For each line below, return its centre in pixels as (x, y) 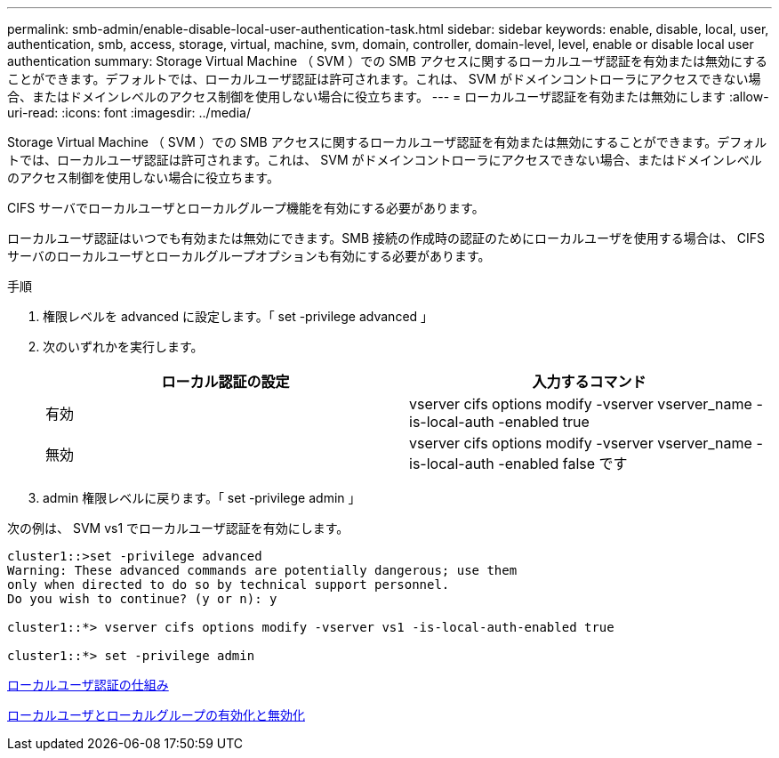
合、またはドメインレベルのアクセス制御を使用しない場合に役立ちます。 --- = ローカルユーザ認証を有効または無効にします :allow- (388, 97)
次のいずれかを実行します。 (123, 347)
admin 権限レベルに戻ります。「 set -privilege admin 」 (202, 498)
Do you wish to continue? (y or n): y (142, 599)
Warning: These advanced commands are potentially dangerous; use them (262, 570)
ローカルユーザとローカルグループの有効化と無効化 (156, 715)
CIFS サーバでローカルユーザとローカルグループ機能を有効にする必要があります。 (246, 208)
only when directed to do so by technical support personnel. (229, 585)
